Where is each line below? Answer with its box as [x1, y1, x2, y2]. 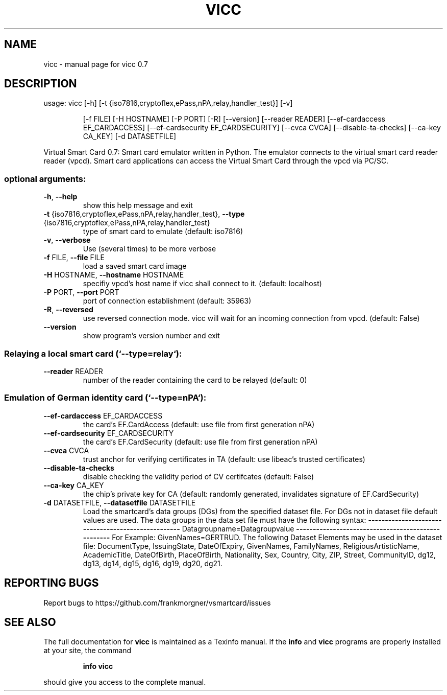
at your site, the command [43, 646, 132, 655]
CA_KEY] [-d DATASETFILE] [83, 132, 177, 141]
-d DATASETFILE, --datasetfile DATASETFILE [43, 498, 196, 507]
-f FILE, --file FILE [43, 253, 105, 262]
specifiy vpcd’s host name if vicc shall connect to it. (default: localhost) [83, 279, 322, 288]
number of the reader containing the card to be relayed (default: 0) [83, 375, 307, 384]
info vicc [83, 662, 113, 671]
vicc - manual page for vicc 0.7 [43, 59, 148, 68]
